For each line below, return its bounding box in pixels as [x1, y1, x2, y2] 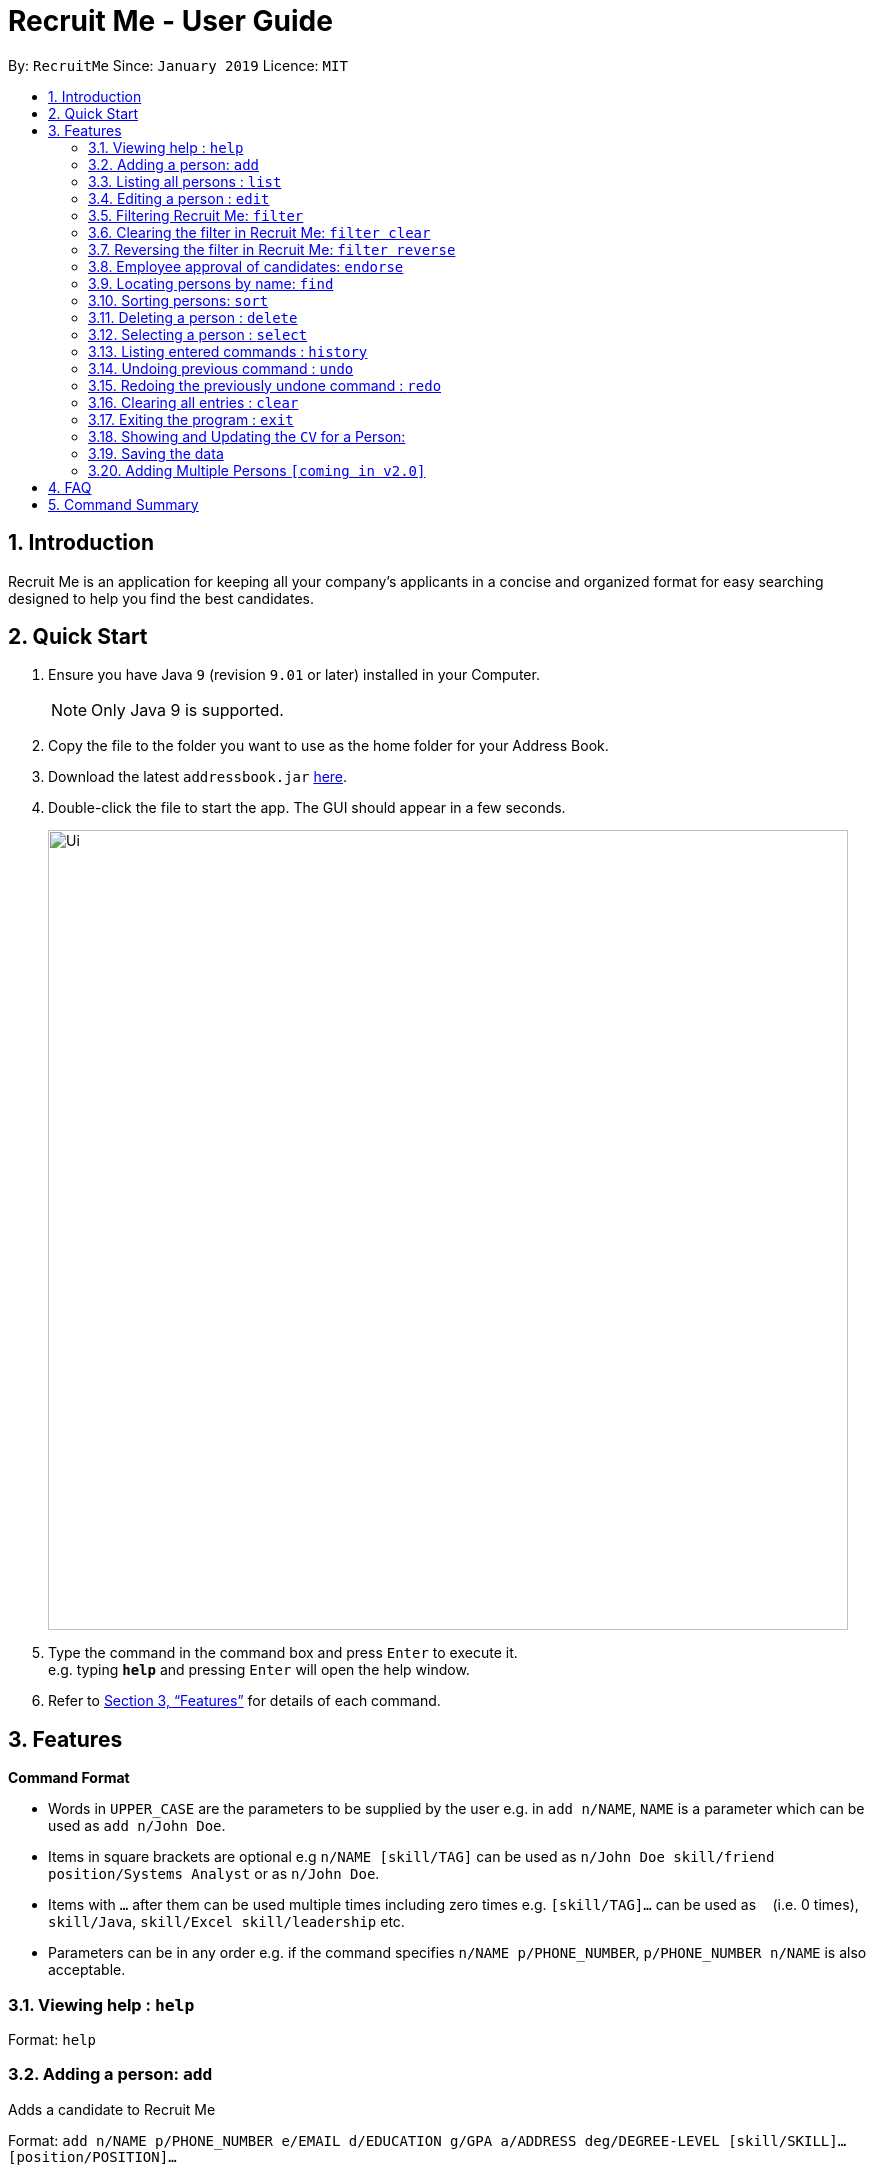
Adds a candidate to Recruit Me [8, 2100, 216, 2118]
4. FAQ [48, 478, 92, 496]
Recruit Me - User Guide [8, 4, 333, 38]
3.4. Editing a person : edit [88, 189, 270, 207]
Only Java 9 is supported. [91, 700, 284, 721]
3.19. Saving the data [88, 444, 224, 462]
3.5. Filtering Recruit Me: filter [88, 206, 304, 224]
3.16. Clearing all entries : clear [88, 393, 299, 411]
